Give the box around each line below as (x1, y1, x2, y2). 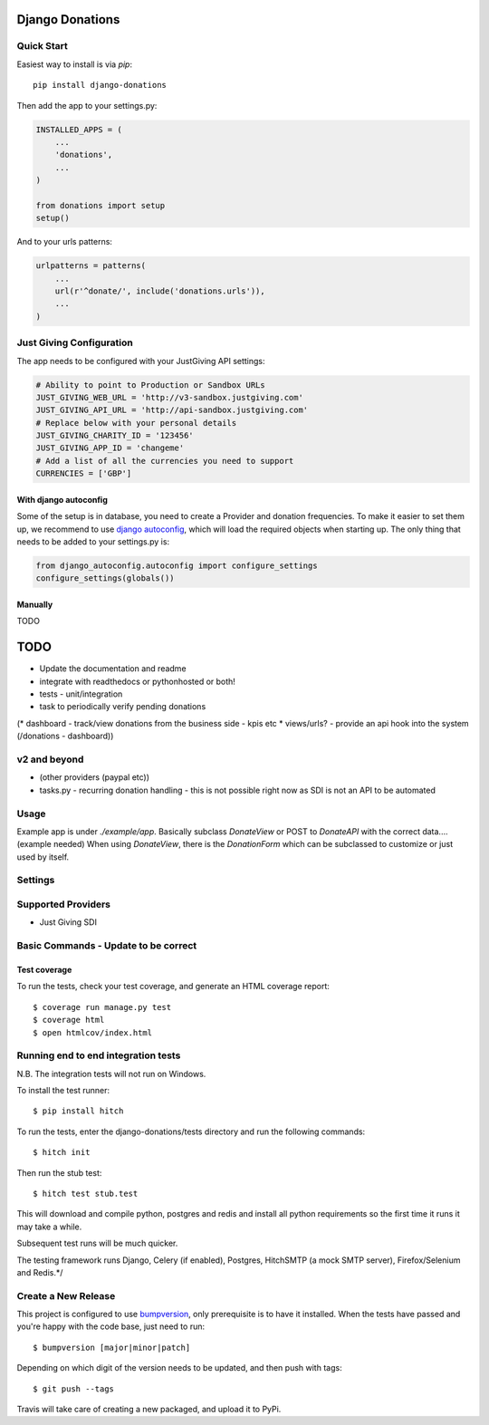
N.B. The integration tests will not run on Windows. (16, 1068, 206, 1079)
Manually (16, 599, 53, 610)
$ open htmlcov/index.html (33, 1027, 153, 1037)
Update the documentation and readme (39, 663, 187, 674)
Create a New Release (16, 1289, 116, 1302)
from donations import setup (35, 200, 166, 210)
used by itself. (16, 852, 70, 862)
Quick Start (16, 40, 68, 53)
